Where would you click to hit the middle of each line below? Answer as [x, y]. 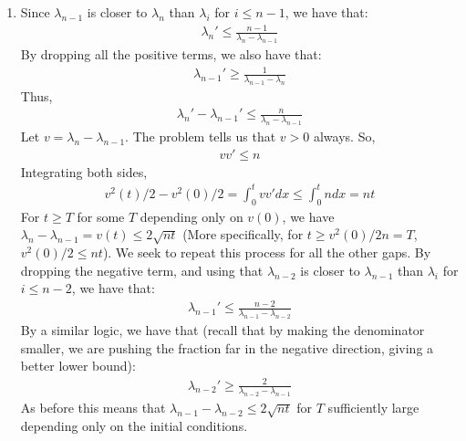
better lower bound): [78, 366]
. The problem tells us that [201, 136]
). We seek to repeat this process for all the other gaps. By [267, 252]
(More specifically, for [243, 234]
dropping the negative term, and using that [142, 270]
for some [101, 216]
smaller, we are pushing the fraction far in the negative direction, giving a [227, 347]
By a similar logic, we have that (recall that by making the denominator [223, 330]
